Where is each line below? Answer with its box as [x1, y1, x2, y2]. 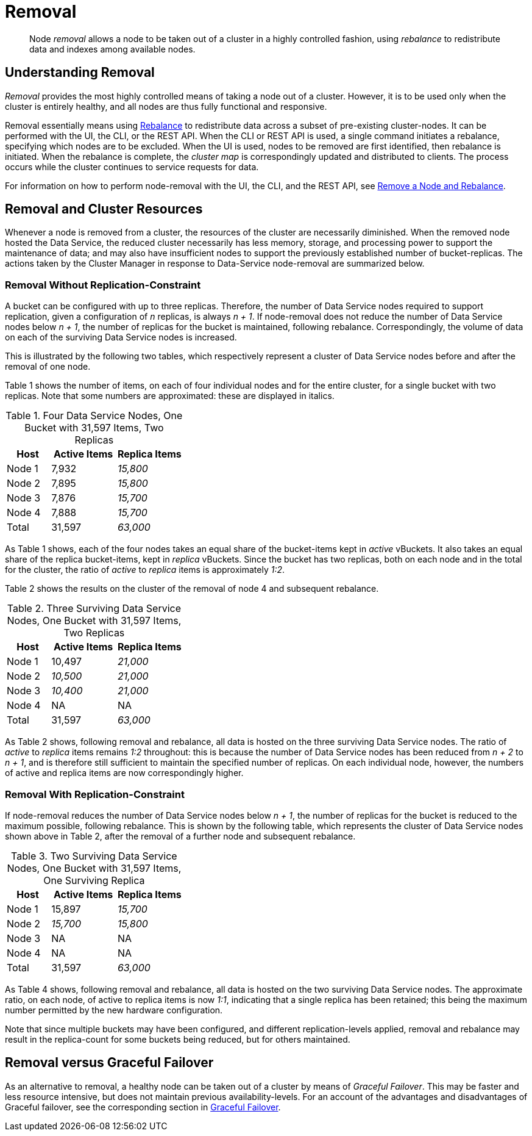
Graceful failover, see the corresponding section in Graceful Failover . [5, 1101, 281, 1112]
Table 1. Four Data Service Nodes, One [5, 409, 183, 422]
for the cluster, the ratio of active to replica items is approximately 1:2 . [5, 564, 285, 575]
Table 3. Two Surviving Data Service [11, 849, 177, 862]
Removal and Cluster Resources [5, 201, 203, 217]
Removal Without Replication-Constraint [5, 278, 201, 291]
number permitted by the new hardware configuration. [5, 1004, 223, 1015]
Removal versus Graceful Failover [5, 1055, 214, 1071]
